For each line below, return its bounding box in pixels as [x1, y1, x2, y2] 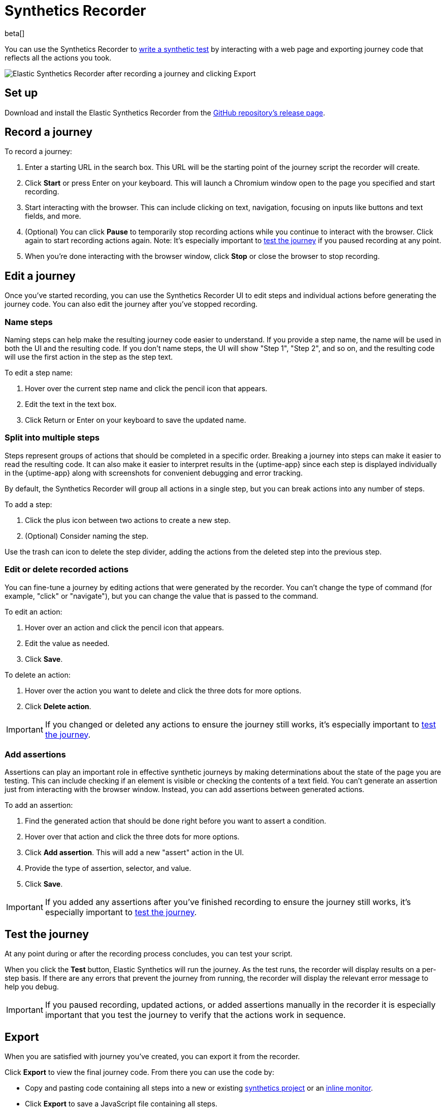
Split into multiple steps [5, 432, 100, 443]
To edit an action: [5, 607, 62, 616]
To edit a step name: [5, 368, 73, 377]
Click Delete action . [25, 702, 91, 711]
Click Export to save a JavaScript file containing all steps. [25, 1099, 217, 1108]
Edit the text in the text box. [25, 400, 117, 409]
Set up [5, 86, 38, 100]
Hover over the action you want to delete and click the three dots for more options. [25, 686, 301, 695]
